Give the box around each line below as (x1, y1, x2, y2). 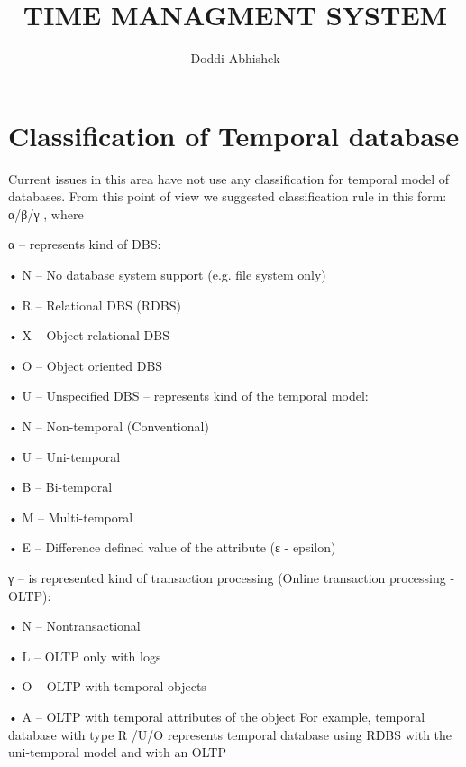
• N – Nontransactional (8, 616, 141, 635)
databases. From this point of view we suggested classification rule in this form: (8, 187, 447, 206)
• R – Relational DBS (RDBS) (8, 295, 181, 314)
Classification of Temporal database (8, 116, 460, 153)
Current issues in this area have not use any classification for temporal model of (8, 169, 450, 188)
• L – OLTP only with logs (8, 646, 161, 665)
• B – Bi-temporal (8, 477, 113, 496)
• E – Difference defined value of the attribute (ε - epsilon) (8, 538, 336, 557)
